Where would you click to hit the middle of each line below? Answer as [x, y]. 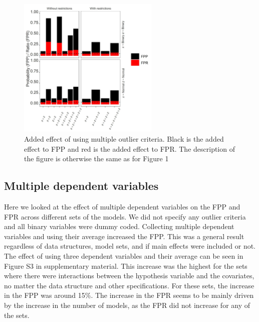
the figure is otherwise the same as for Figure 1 [96, 158]
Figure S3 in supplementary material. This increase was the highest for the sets [126, 265]
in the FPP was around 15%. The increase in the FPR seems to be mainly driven [129, 295]
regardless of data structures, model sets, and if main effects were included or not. [130, 246]
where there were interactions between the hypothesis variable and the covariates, [129, 276]
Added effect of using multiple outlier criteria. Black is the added [124, 138]
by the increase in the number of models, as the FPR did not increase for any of [127, 305]
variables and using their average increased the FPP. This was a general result [124, 236]
